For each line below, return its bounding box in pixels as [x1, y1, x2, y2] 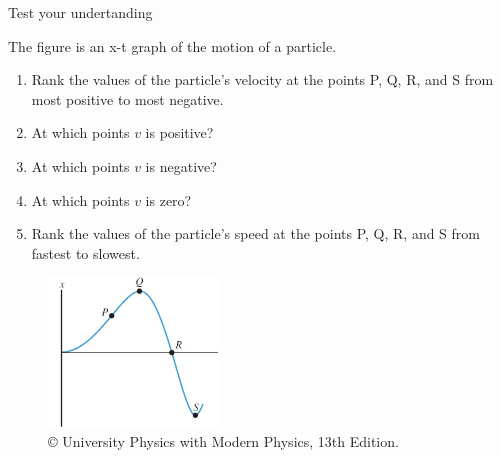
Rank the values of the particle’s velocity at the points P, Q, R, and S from [31, 69, 494, 90]
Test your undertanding [8, 2, 153, 22]
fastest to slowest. [31, 242, 140, 263]
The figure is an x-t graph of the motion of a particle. [8, 35, 337, 56]
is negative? [145, 155, 217, 176]
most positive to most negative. [31, 88, 224, 109]
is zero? [145, 189, 192, 210]
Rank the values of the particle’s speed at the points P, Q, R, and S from [31, 223, 480, 244]
